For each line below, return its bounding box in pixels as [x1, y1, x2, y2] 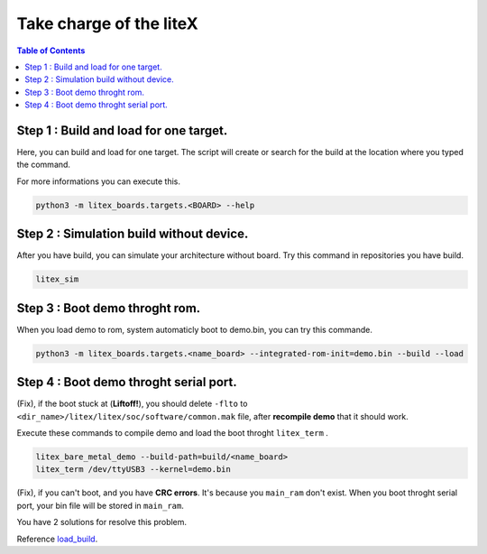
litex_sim [35, 274, 79, 284]
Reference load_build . [16, 533, 98, 544]
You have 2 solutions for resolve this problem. [16, 517, 188, 528]
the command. [16, 159, 71, 171]
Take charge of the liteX [16, 14, 198, 33]
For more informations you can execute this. [16, 176, 180, 187]
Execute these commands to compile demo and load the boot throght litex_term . [16, 428, 329, 439]
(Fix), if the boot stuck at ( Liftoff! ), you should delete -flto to [16, 398, 248, 410]
